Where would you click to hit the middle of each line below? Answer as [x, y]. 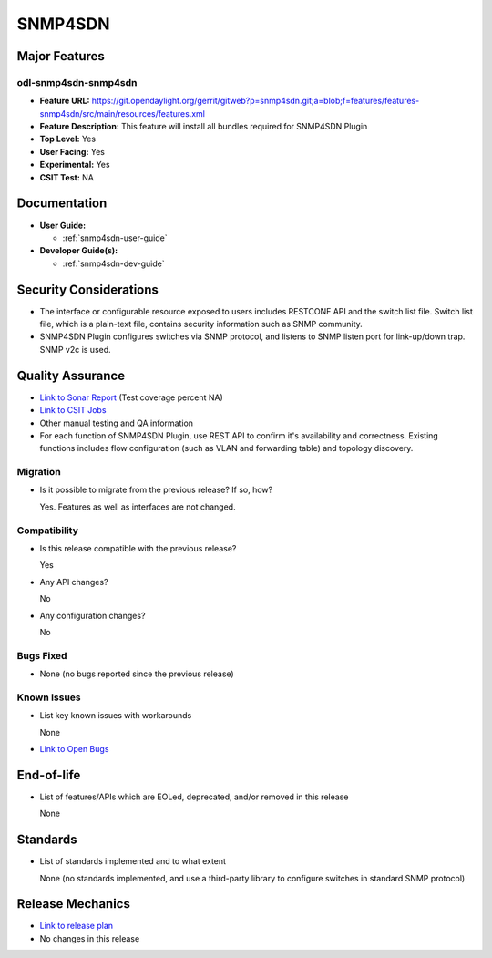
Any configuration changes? [92, 615]
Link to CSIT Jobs [73, 410]
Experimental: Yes [75, 165]
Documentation [62, 204]
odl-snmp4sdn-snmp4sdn [77, 82]
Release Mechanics [74, 904]
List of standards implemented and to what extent [133, 861]
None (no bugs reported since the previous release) [137, 674]
